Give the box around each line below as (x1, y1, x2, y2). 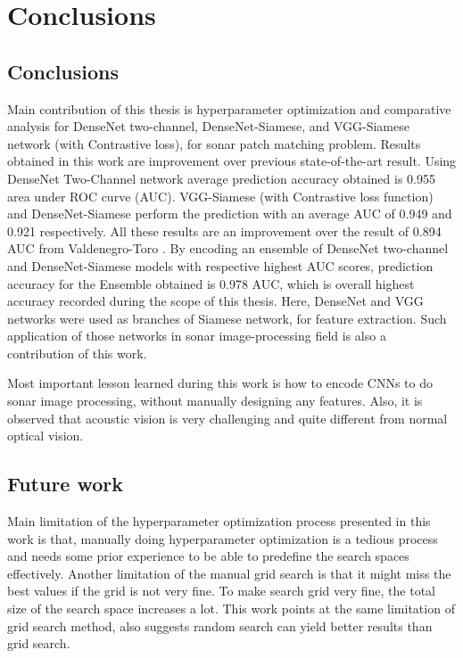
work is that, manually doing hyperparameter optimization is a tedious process (7, 529, 438, 547)
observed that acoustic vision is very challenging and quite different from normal (7, 408, 448, 427)
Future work (7, 470, 124, 498)
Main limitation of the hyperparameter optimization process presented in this (7, 512, 431, 531)
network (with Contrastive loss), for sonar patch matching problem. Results (7, 134, 421, 152)
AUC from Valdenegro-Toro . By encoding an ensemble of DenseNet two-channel (7, 239, 449, 258)
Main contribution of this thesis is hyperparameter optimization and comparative (7, 99, 451, 118)
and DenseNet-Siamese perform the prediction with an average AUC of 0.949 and (7, 204, 452, 223)
